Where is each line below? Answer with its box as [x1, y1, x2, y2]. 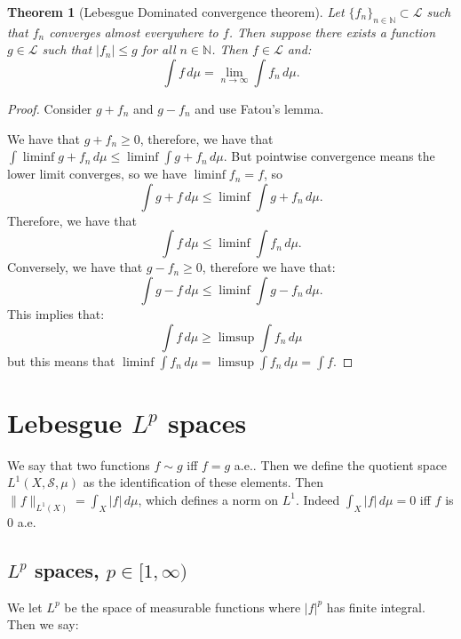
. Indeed [295, 490, 340, 508]
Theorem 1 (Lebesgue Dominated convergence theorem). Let [7, 3, 345, 20]
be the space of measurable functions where [64, 597, 301, 616]
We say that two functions [7, 455, 150, 474]
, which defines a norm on [138, 490, 278, 508]
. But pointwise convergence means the [223, 147, 435, 165]
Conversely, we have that [7, 258, 143, 276]
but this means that [7, 351, 115, 370]
